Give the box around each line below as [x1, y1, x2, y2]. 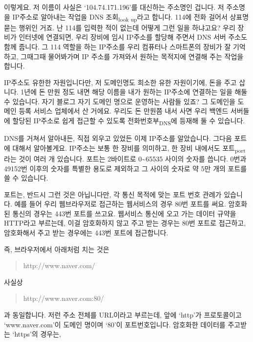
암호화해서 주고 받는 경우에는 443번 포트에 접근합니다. [4, 228, 169, 238]
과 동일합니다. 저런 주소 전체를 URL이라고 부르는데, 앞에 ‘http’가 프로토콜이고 [4, 310, 242, 320]
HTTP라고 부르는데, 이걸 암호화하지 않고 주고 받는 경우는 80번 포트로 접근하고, [4, 218, 246, 228]
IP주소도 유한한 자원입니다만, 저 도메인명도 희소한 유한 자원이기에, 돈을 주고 [4, 77, 237, 87]
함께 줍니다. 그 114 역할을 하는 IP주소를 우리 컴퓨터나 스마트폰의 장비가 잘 [4, 41, 231, 51]
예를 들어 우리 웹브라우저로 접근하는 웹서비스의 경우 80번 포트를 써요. [14, 199, 226, 209]
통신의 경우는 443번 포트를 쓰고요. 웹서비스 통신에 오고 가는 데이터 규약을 [12, 208, 236, 218]
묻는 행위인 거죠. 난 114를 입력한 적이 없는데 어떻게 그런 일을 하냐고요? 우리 [4, 22, 235, 32]
